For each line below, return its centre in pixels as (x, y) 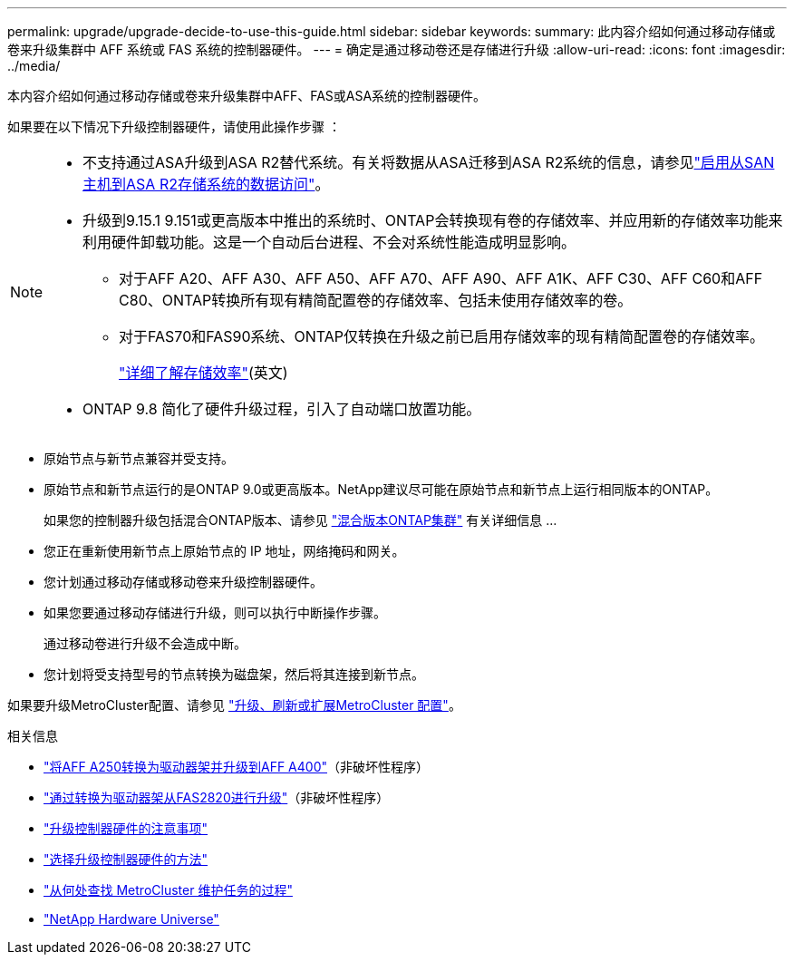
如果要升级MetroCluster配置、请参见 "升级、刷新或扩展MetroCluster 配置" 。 (234, 705)
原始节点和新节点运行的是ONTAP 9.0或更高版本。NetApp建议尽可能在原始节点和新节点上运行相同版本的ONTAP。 (381, 489)
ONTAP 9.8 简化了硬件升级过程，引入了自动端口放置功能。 (282, 409)
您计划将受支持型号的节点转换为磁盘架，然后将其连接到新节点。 (234, 674)
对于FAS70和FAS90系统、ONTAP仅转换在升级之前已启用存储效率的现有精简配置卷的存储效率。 (442, 336)
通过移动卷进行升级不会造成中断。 (145, 643)
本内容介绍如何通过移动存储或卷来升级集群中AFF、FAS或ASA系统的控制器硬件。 (247, 96)
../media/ (34, 66)
